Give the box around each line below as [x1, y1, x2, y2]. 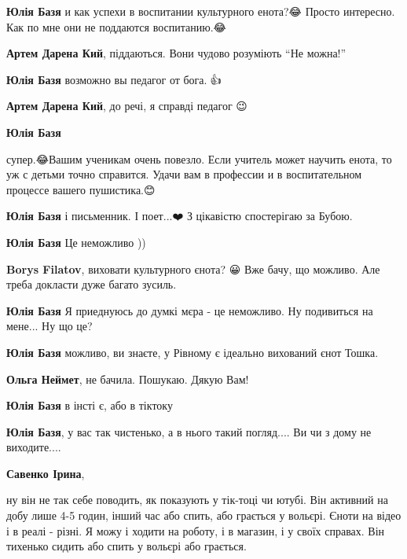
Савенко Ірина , [6, 465, 85, 481]
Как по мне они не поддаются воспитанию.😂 [6, 18, 226, 35]
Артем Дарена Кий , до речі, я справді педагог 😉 [6, 97, 247, 114]
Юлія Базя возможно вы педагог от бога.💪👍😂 [6, 71, 225, 87]
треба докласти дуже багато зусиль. [6, 276, 177, 292]
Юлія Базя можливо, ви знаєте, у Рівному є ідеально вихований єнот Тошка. [6, 344, 379, 360]
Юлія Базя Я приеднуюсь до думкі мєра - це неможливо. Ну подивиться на [6, 302, 373, 318]
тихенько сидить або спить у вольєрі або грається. [6, 538, 247, 554]
